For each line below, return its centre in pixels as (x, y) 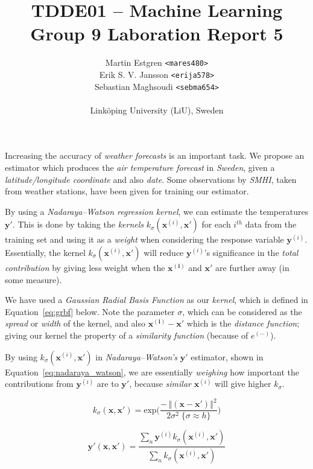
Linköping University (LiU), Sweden (157, 110)
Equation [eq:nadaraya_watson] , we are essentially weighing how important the (152, 372)
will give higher (243, 384)
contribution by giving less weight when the (85, 268)
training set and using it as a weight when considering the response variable (144, 239)
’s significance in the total (251, 253)
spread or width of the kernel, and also (75, 323)
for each (216, 224)
